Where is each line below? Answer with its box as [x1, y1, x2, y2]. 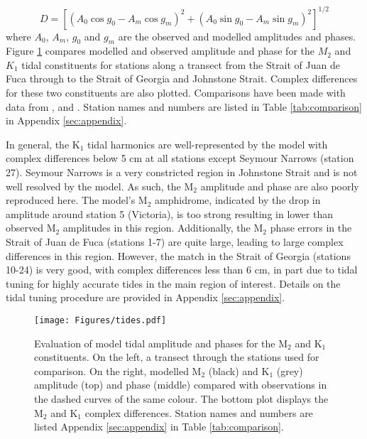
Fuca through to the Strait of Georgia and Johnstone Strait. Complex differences [6, 71, 358, 86]
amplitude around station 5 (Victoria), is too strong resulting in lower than [6, 206, 333, 221]
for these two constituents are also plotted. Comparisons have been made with [6, 85, 346, 100]
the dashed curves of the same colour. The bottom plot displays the [34, 391, 329, 406]
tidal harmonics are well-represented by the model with [87, 136, 328, 151]
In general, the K [6, 136, 80, 151]
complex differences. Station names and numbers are [84, 405, 313, 420]
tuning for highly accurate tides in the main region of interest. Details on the [6, 276, 341, 291]
